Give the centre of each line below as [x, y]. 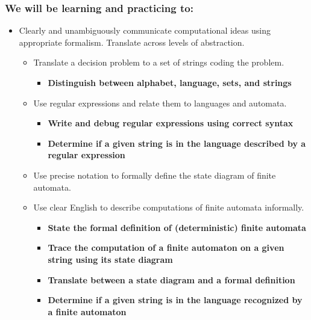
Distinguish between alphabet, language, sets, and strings [170, 82]
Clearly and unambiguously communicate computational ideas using [145, 30]
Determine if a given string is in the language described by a [177, 143]
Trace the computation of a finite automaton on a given [166, 248]
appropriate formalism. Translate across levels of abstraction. [132, 42]
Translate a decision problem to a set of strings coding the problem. [159, 62]
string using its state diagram [110, 259]
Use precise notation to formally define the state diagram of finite [155, 175]
